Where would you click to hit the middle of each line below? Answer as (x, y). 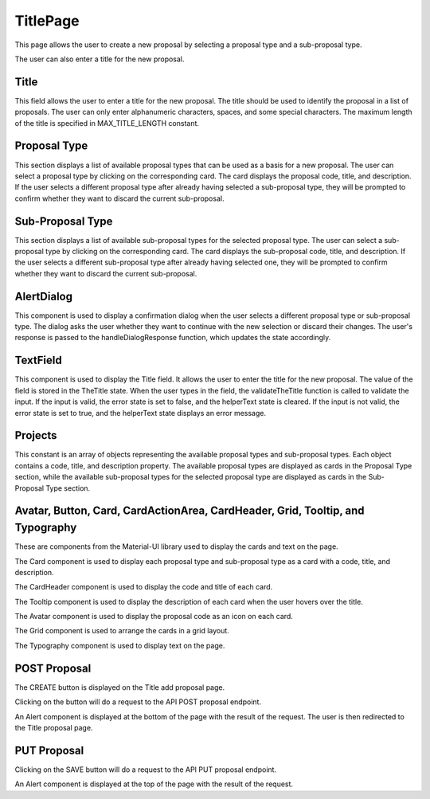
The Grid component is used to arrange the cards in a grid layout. (122, 631)
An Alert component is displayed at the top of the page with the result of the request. (154, 784)
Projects (36, 435)
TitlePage (47, 21)
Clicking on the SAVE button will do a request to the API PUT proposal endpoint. (146, 770)
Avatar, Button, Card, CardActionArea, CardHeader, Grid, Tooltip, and (190, 511)
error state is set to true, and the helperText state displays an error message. (141, 413)
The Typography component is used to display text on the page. (120, 645)
